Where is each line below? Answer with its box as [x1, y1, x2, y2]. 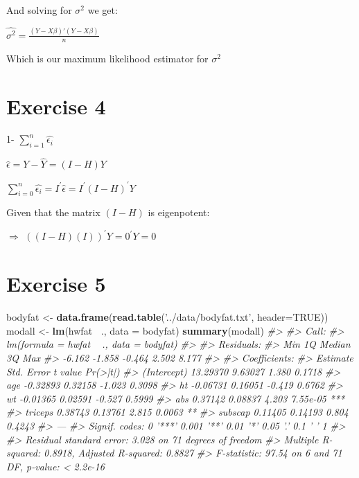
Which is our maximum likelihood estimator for [6, 51, 209, 65]
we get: [87, 3, 118, 17]
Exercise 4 [6, 91, 106, 120]
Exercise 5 [6, 269, 106, 298]
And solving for [6, 3, 72, 17]
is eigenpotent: [148, 205, 210, 220]
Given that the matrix [6, 205, 100, 220]
